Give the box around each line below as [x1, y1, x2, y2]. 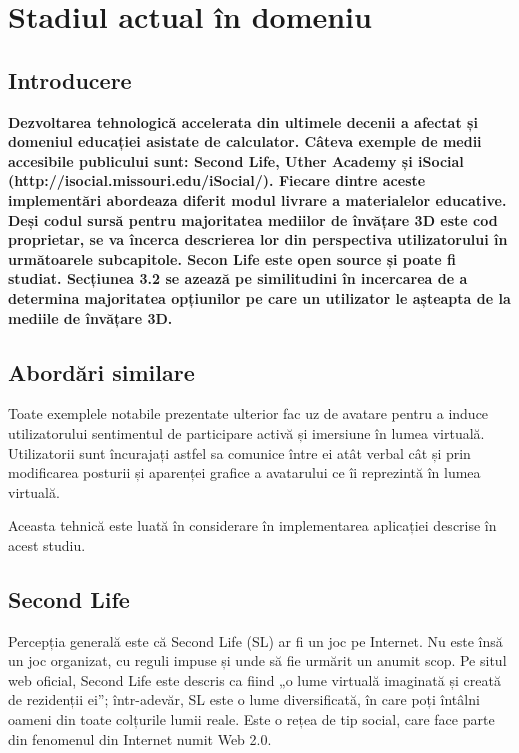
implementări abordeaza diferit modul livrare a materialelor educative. [8, 189, 507, 210]
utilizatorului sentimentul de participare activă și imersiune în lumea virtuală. [8, 422, 485, 443]
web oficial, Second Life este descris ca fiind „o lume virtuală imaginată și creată [8, 669, 501, 690]
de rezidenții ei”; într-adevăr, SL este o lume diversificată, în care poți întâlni [8, 689, 480, 710]
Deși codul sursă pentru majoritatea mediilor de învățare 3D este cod [8, 209, 498, 230]
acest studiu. [8, 534, 86, 555]
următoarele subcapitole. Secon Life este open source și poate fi [8, 248, 457, 269]
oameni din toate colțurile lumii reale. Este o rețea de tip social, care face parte [8, 709, 495, 730]
